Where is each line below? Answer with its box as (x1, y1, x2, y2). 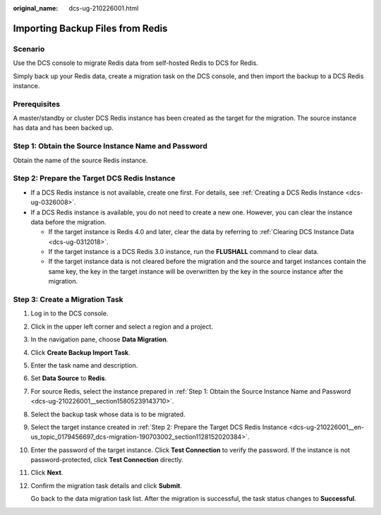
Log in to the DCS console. (30, 309, 109, 317)
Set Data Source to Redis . (30, 374, 107, 382)
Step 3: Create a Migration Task (13, 295, 123, 305)
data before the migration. (30, 217, 107, 226)
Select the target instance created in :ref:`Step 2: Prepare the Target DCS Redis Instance (30, 423, 288, 431)
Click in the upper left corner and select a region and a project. (30, 322, 213, 331)
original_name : (13, 4, 59, 12)
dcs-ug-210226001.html (68, 4, 139, 12)
